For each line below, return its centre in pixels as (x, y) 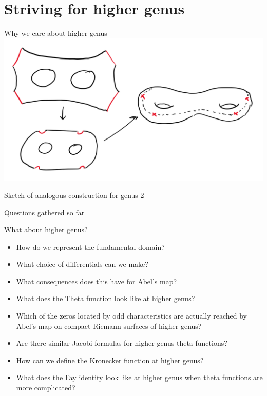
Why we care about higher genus (56, 33)
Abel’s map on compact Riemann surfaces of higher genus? (109, 325)
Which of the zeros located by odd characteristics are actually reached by (131, 316)
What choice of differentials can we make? (82, 264)
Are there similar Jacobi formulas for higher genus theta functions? (122, 343)
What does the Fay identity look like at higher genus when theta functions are (139, 377)
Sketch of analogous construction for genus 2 (74, 195)
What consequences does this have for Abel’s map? (97, 281)
